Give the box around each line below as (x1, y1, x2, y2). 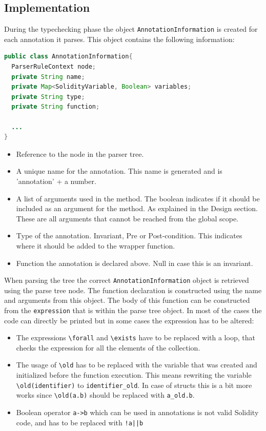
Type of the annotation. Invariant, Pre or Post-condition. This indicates (16, 230, 242, 241)
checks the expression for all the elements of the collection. (16, 342, 200, 353)
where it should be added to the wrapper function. (16, 240, 175, 251)
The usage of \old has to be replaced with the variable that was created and (16, 359, 257, 370)
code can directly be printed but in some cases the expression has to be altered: (4, 315, 254, 325)
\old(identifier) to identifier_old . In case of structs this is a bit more (16, 379, 252, 390)
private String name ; (11, 73, 85, 80)
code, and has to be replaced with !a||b (16, 417, 144, 427)
